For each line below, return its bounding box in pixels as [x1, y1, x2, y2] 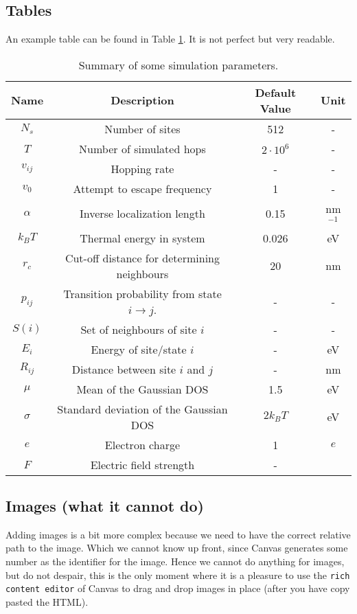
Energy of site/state [91, 341, 187, 357]
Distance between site [71, 361, 176, 377]
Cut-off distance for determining [65, 249, 220, 266]
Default [255, 84, 297, 100]
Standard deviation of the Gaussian [57, 400, 228, 417]
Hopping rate [111, 160, 174, 177]
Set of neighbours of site [80, 321, 197, 337]
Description [111, 92, 174, 109]
